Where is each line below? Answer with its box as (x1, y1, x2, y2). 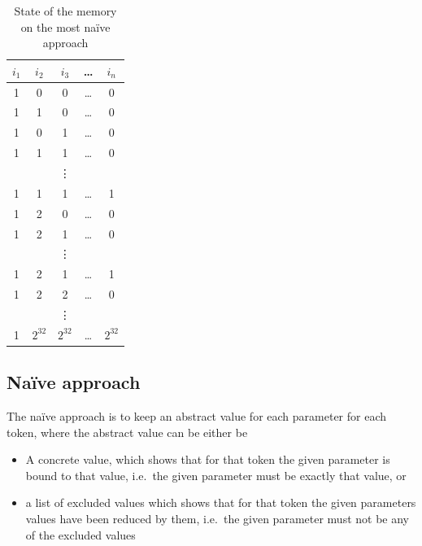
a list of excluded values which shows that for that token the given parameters (25, 494, 416, 511)
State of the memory (14, 2, 117, 19)
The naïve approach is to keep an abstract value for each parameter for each (7, 408, 387, 425)
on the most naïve (20, 18, 111, 35)
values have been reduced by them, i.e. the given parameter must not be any (25, 510, 409, 527)
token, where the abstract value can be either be (7, 423, 248, 440)
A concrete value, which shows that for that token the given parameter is (25, 451, 390, 468)
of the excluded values (25, 526, 136, 543)
